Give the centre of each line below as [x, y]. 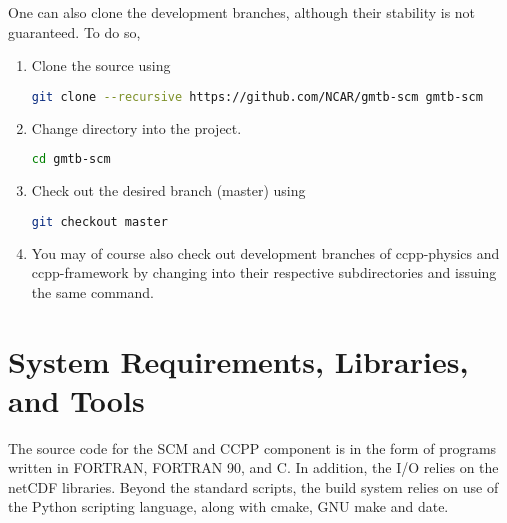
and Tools [76, 399]
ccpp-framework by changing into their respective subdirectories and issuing [264, 272]
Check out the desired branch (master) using [168, 190]
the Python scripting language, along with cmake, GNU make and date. [228, 506]
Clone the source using [101, 65]
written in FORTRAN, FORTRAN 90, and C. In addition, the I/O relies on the [253, 467]
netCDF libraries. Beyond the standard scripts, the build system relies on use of [253, 486]
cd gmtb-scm [71, 159]
